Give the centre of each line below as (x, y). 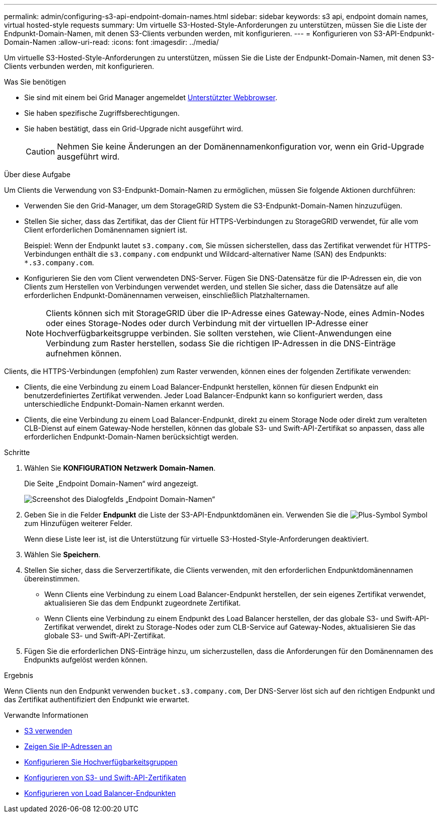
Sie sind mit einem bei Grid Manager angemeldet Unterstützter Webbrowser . (151, 97)
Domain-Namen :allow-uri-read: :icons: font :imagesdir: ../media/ (112, 42)
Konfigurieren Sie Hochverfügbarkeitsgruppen (101, 762)
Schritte (17, 452)
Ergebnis (19, 675)
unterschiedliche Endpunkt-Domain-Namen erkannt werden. (124, 404)
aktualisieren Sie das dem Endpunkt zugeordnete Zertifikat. (143, 603)
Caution (41, 152)
